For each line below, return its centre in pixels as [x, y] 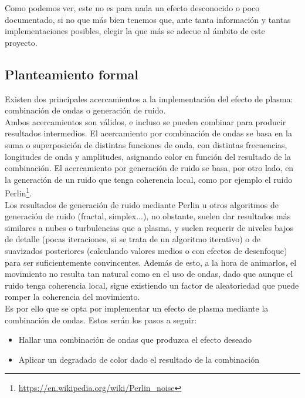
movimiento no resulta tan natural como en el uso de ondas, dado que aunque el [149, 274]
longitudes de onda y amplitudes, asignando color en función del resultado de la [148, 156]
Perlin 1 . [18, 192]
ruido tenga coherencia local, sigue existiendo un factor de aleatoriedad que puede [152, 285]
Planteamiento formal [72, 74]
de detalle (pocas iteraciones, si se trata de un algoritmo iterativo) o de [133, 239]
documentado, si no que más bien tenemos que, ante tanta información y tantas [148, 19]
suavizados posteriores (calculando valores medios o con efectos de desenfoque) [146, 250]
